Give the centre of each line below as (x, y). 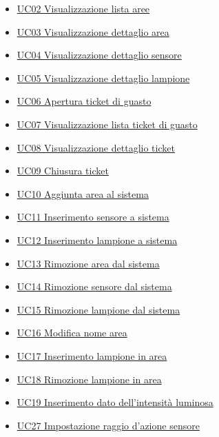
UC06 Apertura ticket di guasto (84, 101)
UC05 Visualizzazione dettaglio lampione (103, 78)
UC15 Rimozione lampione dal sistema (98, 309)
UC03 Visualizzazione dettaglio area (93, 31)
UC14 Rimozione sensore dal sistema (94, 286)
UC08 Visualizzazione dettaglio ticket (96, 147)
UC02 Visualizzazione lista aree (83, 8)
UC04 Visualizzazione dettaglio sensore (99, 55)
